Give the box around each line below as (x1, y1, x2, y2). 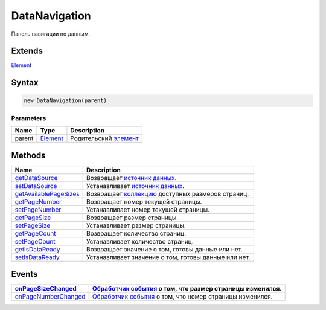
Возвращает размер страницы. (86, 213, 179, 222)
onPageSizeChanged (14, 285, 77, 293)
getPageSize (14, 213, 51, 222)
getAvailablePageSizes (14, 189, 80, 198)
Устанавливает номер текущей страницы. (86, 205, 210, 214)
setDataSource (14, 181, 57, 190)
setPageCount (14, 237, 56, 245)
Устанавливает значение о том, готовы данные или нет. (86, 253, 251, 261)
